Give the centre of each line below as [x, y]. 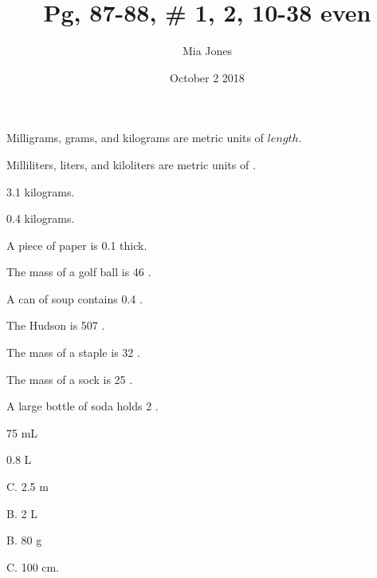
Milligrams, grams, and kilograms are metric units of [135, 138]
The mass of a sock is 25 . [70, 379]
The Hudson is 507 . [56, 325]
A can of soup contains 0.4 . [75, 298]
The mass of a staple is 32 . [73, 352]
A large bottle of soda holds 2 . [82, 406]
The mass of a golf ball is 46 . [79, 272]
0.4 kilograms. [41, 218]
